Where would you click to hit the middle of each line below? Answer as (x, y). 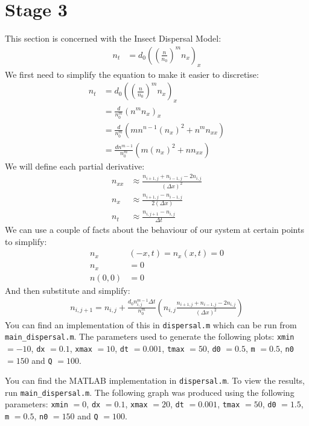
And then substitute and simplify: (68, 290)
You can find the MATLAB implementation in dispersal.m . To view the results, (155, 380)
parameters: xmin (37, 404)
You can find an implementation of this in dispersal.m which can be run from (151, 324)
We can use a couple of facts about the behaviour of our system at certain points (154, 230)
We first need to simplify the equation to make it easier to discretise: (132, 74)
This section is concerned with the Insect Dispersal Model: (113, 38)
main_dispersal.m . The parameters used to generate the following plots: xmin (150, 336)
